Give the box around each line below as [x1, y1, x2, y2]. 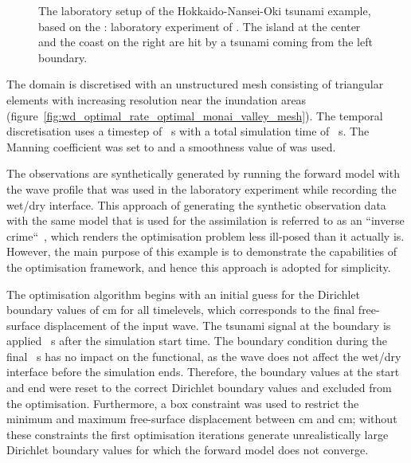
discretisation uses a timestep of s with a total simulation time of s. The [6, 123, 370, 139]
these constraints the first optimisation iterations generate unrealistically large [6, 426, 389, 442]
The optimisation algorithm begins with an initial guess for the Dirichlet [6, 285, 360, 302]
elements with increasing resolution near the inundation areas [6, 91, 307, 108]
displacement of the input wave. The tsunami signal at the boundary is [44, 316, 391, 333]
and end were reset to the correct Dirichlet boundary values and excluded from [6, 379, 392, 396]
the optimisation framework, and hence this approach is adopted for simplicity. [6, 258, 391, 275]
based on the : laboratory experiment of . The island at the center [38, 18, 361, 34]
